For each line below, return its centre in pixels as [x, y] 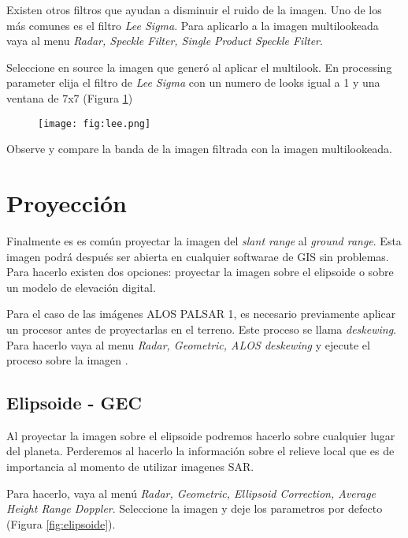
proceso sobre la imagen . [67, 360]
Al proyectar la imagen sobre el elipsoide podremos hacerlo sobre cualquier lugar [201, 435]
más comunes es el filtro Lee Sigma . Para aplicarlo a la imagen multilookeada [193, 25]
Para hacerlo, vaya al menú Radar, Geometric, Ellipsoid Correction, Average [191, 493]
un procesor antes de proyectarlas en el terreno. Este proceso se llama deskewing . [201, 329]
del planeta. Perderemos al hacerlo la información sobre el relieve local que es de [200, 451]
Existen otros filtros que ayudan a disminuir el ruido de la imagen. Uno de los [194, 9]
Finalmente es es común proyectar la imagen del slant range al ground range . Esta [204, 240]
